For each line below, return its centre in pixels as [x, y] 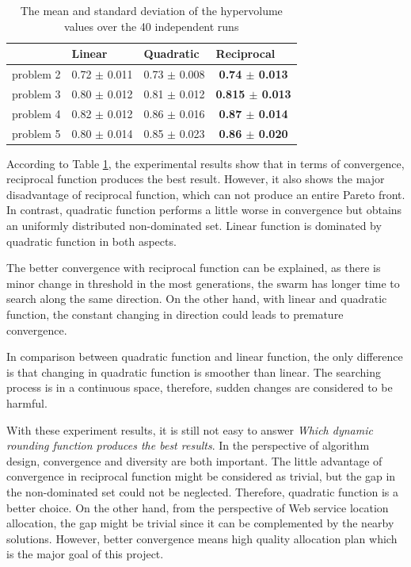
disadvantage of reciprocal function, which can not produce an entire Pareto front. [206, 194]
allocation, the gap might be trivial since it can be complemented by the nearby [200, 523]
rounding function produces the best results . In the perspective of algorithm [188, 445]
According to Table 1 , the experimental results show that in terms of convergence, [205, 163]
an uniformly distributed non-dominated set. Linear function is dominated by [194, 226]
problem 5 [36, 133]
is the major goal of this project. [85, 554]
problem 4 [36, 113]
